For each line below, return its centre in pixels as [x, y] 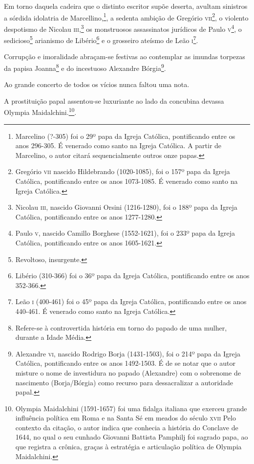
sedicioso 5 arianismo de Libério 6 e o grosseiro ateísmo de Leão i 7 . [101, 39]
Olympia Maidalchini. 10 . [40, 111]
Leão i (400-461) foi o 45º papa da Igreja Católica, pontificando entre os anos [131, 301]
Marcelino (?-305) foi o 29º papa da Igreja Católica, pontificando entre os [125, 136]
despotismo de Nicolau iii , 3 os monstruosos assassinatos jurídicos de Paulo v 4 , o [123, 28]
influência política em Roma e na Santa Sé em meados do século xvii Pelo [126, 418]
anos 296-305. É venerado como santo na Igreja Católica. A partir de [118, 145]
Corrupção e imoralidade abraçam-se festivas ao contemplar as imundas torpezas [125, 56]
